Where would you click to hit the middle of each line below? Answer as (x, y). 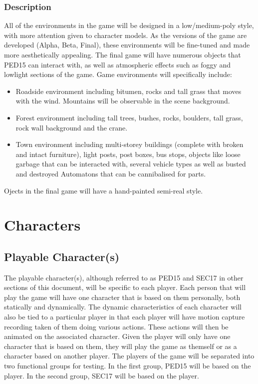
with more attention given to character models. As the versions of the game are (126, 35)
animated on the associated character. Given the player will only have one (117, 336)
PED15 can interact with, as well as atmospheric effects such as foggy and (118, 64)
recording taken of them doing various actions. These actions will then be (116, 326)
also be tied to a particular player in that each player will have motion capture (125, 317)
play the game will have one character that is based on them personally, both (122, 297)
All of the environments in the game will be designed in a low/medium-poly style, (129, 25)
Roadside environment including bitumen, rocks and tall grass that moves (129, 91)
